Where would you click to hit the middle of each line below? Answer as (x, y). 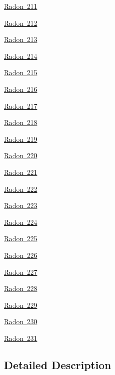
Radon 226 (21, 255)
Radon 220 (21, 155)
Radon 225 (21, 238)
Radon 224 (21, 222)
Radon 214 (21, 56)
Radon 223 (21, 205)
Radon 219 (21, 139)
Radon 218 (21, 122)
